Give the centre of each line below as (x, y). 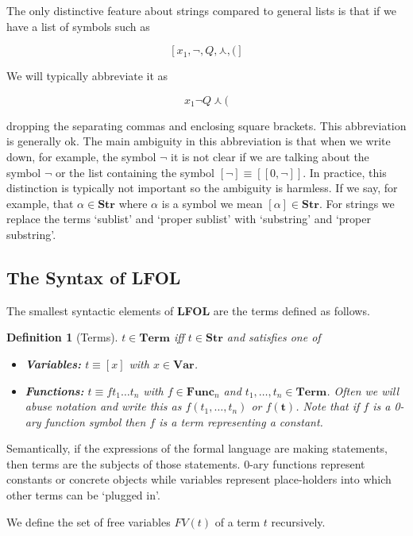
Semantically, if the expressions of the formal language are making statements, (197, 448)
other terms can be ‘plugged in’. (83, 495)
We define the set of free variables (89, 521)
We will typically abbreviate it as (87, 76)
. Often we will (363, 390)
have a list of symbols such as (78, 26)
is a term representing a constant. (241, 421)
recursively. (298, 521)
